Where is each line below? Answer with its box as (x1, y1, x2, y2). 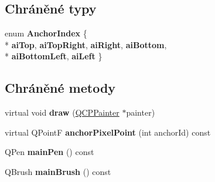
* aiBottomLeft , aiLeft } (5, 50, 103, 62)
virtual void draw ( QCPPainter (5, 106, 120, 119)
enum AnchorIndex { (5, 27, 87, 39)
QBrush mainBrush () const (5, 165, 111, 177)
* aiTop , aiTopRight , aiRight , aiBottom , (5, 38, 167, 50)
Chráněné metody (5, 79, 116, 97)
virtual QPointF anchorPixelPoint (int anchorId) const (5, 126, 211, 138)
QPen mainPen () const (5, 146, 94, 158)
